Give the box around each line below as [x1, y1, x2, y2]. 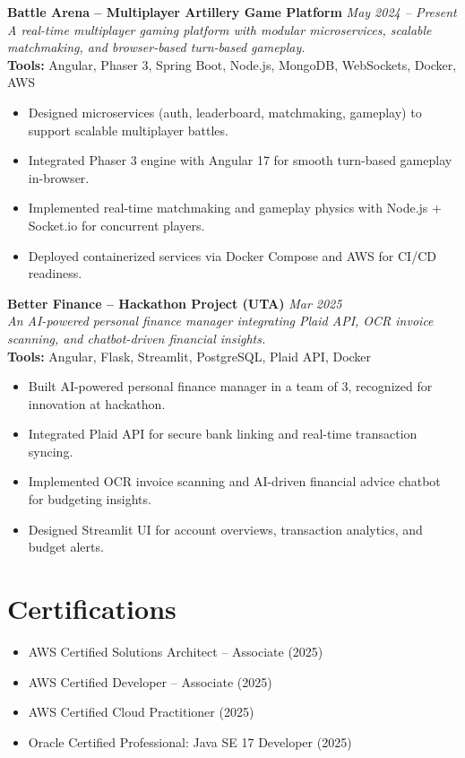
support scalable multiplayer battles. [28, 120, 228, 139]
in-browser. [28, 168, 90, 187]
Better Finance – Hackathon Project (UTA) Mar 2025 [7, 293, 342, 312]
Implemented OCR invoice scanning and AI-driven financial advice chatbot [28, 472, 441, 491]
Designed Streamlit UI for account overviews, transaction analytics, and [28, 519, 423, 538]
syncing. [28, 441, 73, 460]
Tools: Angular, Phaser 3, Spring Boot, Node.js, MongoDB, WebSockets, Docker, [7, 55, 457, 74]
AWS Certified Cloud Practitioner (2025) [28, 702, 254, 721]
